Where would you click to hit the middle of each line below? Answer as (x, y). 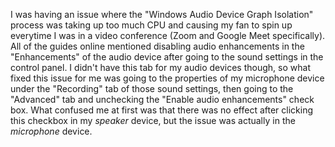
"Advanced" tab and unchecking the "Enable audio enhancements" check (162, 99)
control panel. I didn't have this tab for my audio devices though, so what (160, 67)
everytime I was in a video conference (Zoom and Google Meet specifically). (168, 35)
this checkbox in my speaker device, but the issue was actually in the (153, 120)
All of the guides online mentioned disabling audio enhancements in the (157, 46)
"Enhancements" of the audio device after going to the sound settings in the (167, 57)
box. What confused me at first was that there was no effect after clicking (162, 110)
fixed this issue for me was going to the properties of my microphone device (167, 78)
